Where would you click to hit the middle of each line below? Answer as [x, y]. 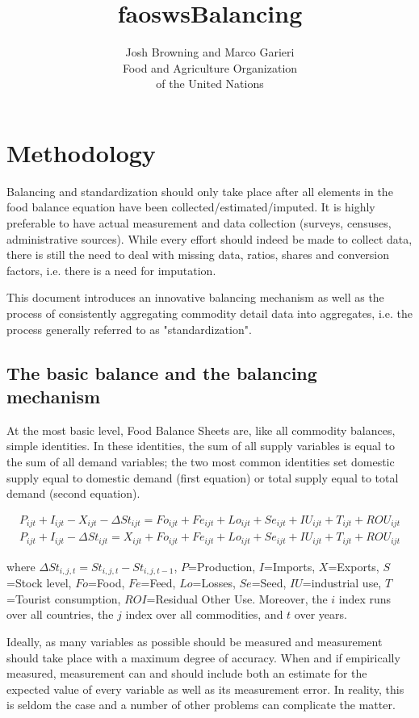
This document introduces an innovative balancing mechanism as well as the [195, 297]
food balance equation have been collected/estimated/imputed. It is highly [191, 207]
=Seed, [269, 583]
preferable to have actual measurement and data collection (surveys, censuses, [199, 223]
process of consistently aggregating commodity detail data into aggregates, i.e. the [209, 313]
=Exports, [354, 566]
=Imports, [290, 566]
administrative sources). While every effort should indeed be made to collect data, [209, 238]
